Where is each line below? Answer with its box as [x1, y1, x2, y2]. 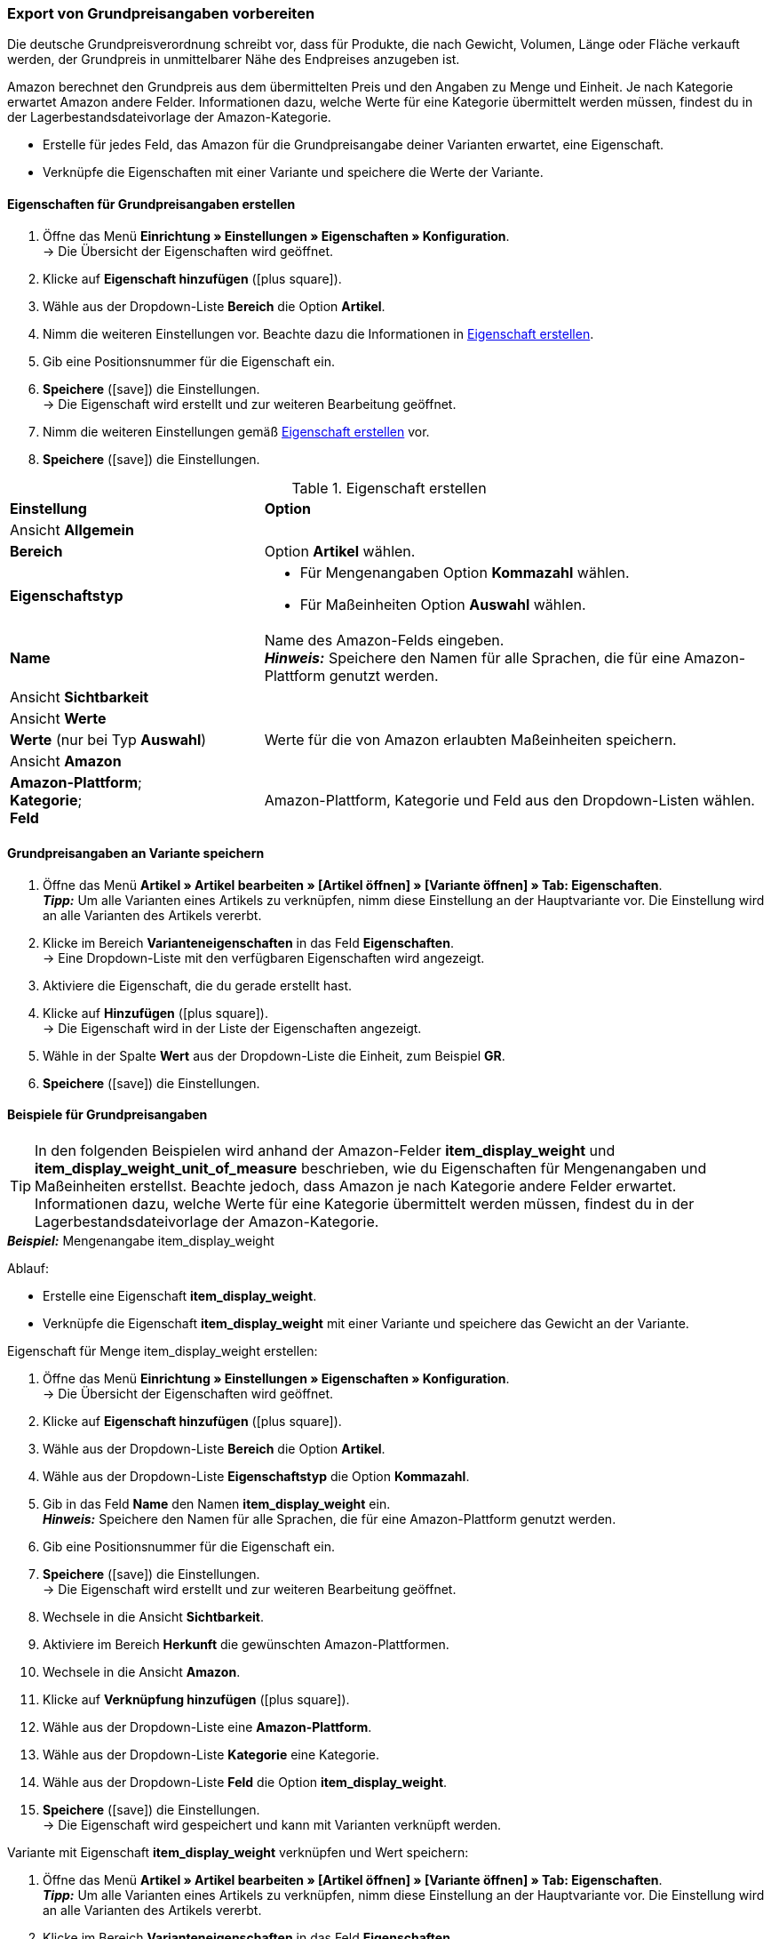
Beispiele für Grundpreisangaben [7, 1107, 208, 1123]
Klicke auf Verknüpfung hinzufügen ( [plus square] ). [43, 1692, 350, 1708]
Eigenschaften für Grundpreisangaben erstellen [7, 196, 296, 212]
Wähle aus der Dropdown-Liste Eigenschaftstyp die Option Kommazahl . [43, 1469, 470, 1485]
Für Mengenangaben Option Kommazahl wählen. [299, 563, 630, 581]
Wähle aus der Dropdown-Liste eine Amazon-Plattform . [43, 1719, 372, 1735]
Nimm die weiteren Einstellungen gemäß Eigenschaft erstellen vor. [43, 423, 430, 439]
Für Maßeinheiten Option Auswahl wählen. [299, 595, 586, 613]
